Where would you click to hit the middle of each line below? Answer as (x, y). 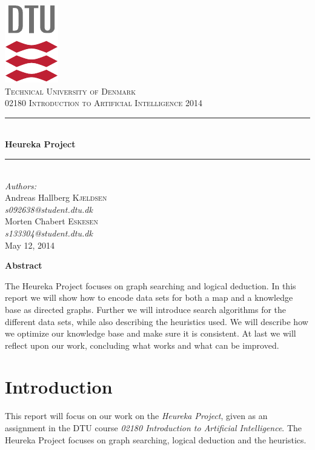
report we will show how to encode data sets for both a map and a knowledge (149, 297)
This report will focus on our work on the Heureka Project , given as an (136, 416)
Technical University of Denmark (70, 91)
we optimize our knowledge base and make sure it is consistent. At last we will (151, 333)
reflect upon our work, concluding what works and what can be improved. (142, 345)
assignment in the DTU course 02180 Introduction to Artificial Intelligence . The (154, 428)
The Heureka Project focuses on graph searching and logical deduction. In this (151, 285)
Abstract (24, 265)
